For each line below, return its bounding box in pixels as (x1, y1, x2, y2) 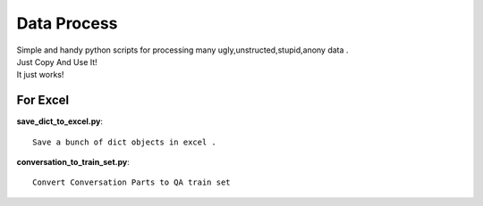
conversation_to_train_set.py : (16, 157, 130, 168)
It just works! (16, 70, 64, 80)
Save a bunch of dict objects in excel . (32, 136, 216, 147)
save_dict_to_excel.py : (16, 116, 103, 127)
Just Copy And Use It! (16, 56, 97, 67)
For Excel (16, 93, 70, 108)
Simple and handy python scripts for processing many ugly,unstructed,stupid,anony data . (16, 45, 349, 55)
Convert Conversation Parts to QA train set (32, 177, 232, 187)
